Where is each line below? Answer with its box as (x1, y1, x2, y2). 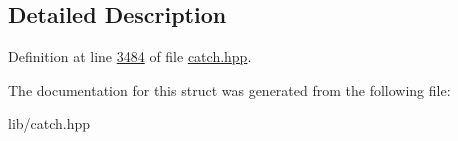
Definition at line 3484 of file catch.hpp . (8, 46, 252, 67)
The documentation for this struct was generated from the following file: (8, 79, 451, 100)
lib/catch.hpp (8, 113, 91, 134)
